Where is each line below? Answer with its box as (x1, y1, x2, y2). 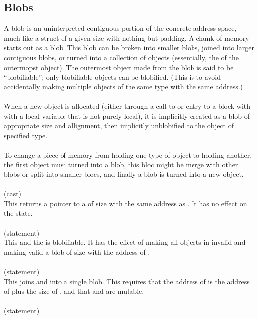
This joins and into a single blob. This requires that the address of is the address (4, 276, 250, 286)
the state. (4, 208, 33, 218)
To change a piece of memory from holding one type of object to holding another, (4, 149, 252, 159)
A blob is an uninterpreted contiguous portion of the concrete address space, (4, 23, 237, 33)
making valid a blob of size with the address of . (4, 246, 150, 257)
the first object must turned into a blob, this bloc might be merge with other (4, 159, 238, 169)
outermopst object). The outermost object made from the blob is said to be (4, 62, 234, 72)
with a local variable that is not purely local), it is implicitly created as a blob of (4, 110, 250, 121)
